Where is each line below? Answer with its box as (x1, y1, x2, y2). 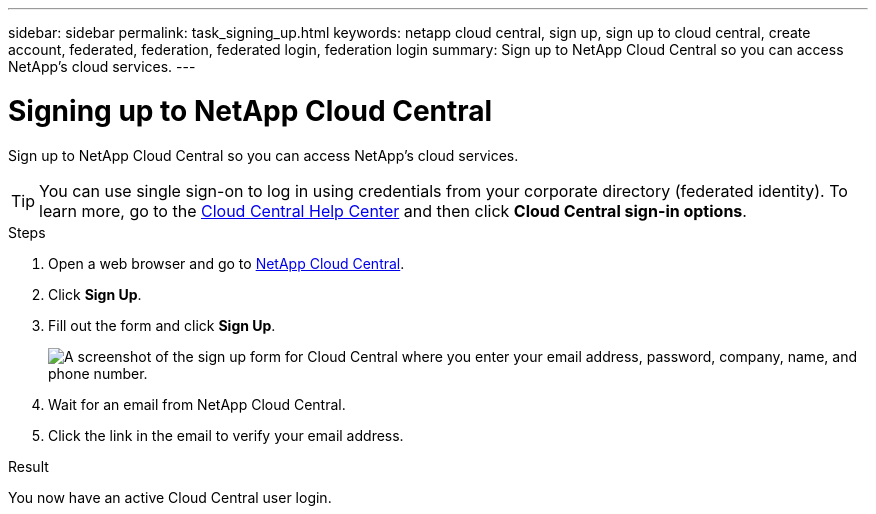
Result (8, 457, 49, 475)
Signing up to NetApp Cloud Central (8, 93, 493, 128)
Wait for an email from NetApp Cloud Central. (48, 395, 346, 413)
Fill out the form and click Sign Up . (48, 316, 276, 334)
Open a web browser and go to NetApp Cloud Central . (48, 254, 405, 272)
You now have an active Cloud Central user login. (8, 488, 332, 506)
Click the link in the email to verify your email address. (48, 426, 404, 444)
